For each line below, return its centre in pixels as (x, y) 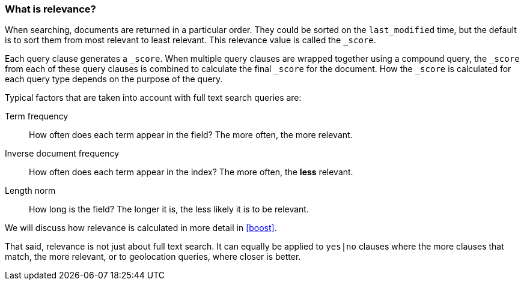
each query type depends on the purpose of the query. (114, 79)
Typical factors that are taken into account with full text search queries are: (153, 98)
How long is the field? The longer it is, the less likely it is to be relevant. (169, 209)
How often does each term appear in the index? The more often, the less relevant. (191, 172)
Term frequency (37, 116)
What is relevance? (50, 9)
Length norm (30, 191)
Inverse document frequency (62, 154)
